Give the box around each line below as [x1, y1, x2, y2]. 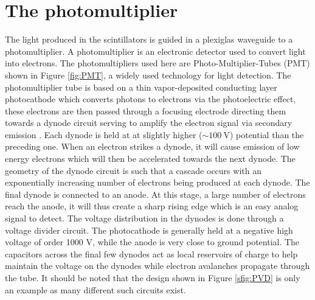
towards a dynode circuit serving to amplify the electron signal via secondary [5, 116, 292, 129]
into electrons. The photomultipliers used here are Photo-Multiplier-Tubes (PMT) [5, 57, 310, 69]
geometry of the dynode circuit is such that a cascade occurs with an [5, 164, 261, 176]
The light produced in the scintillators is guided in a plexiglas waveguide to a [5, 33, 293, 46]
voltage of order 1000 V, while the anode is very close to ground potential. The [5, 235, 300, 248]
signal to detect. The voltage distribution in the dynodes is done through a [5, 212, 284, 225]
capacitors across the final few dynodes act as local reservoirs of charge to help [5, 247, 298, 260]
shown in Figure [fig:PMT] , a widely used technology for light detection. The [5, 68, 291, 81]
